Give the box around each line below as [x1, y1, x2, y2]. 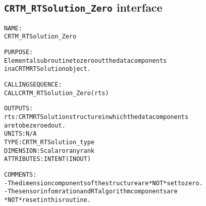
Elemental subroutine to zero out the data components [4, 57, 167, 64]
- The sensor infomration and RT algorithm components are [4, 188, 178, 195]
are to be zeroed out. [4, 121, 66, 129]
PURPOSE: [4, 49, 33, 56]
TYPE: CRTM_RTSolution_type [4, 139, 94, 146]
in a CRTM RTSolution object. [4, 65, 91, 73]
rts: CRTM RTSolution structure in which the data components [4, 113, 189, 121]
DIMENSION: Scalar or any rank [4, 147, 94, 154]
